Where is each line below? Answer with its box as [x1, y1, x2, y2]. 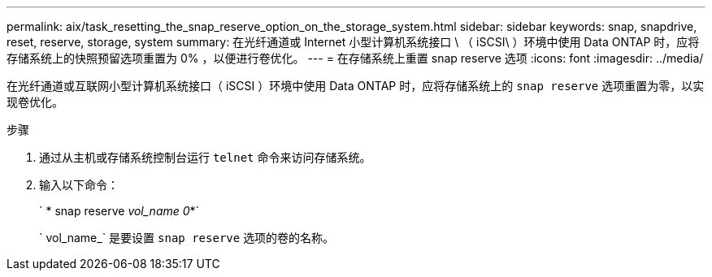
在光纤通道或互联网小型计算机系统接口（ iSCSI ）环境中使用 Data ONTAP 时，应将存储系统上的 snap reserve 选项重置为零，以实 [7, 79, 705, 93]
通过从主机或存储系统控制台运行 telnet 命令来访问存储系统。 [39, 150, 371, 164]
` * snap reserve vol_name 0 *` [39, 204, 200, 218]
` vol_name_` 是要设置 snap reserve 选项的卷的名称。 [39, 231, 335, 245]
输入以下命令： [39, 178, 119, 192]
